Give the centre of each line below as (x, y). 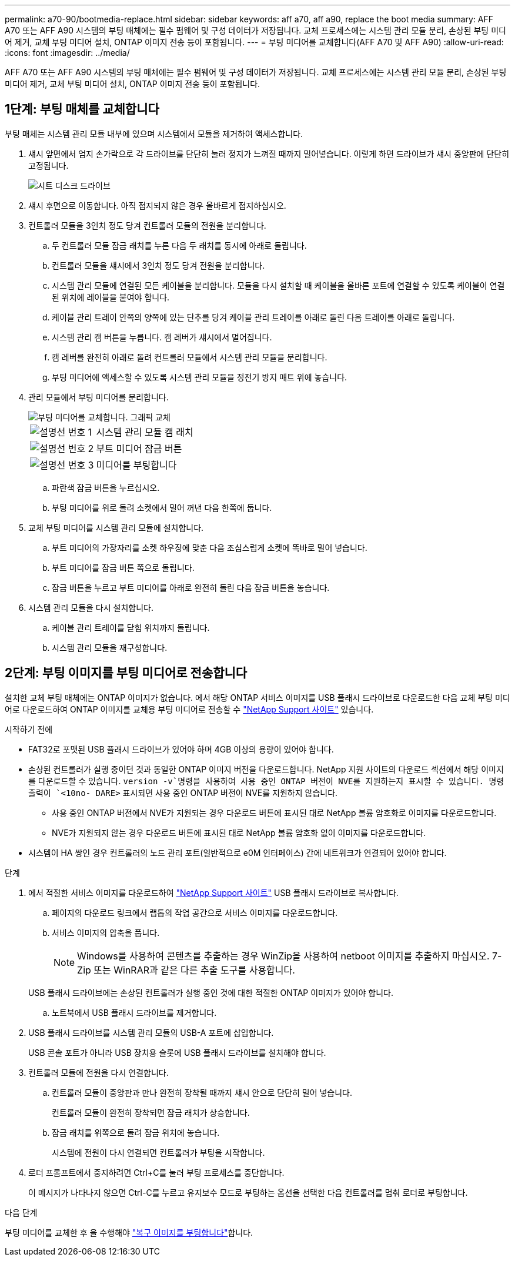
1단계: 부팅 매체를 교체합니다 (82, 109)
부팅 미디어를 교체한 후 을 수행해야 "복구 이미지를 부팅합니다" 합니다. (129, 1232)
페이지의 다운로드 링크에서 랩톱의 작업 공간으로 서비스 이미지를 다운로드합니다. (195, 912)
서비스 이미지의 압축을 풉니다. (106, 932)
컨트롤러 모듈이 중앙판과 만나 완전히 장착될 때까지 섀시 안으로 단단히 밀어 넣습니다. (202, 1092)
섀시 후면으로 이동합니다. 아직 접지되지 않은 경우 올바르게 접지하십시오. (157, 205)
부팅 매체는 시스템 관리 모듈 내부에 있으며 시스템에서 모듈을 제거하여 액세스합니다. (154, 133)
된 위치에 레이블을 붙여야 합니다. (111, 297)
